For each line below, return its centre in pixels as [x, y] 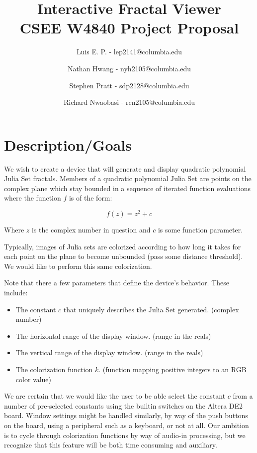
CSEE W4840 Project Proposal [129, 28]
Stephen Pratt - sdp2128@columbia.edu [129, 85]
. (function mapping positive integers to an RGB [172, 369]
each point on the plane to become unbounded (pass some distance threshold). [124, 256]
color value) [34, 379]
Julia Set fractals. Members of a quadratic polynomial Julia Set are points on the [128, 178]
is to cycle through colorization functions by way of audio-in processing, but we [125, 435]
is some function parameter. [200, 230]
